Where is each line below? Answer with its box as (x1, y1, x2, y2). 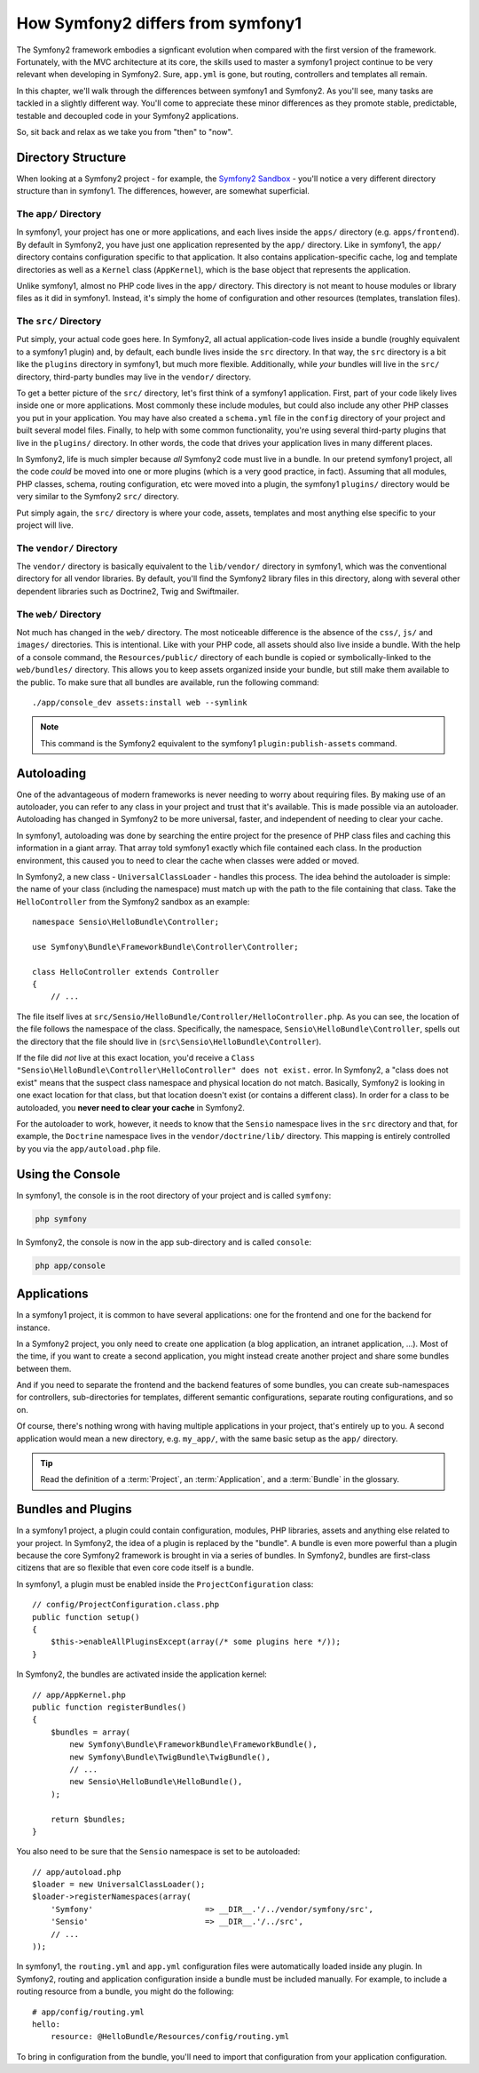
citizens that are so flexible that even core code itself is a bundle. (16, 1562, 255, 1573)
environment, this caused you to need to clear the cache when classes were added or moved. (16, 855, 359, 865)
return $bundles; (50, 1814, 126, 1824)
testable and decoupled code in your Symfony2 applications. (16, 110, 239, 121)
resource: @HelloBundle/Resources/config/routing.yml (50, 2031, 290, 2042)
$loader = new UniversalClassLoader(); (32, 1879, 206, 1890)
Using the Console (16, 1167, 121, 1182)
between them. (16, 1363, 72, 1374)
